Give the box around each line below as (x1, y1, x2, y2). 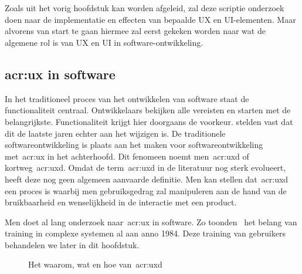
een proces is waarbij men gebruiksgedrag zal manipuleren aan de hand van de (5, 184, 287, 197)
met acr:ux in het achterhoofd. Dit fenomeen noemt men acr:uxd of (5, 150, 249, 162)
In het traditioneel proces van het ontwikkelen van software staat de (5, 92, 249, 104)
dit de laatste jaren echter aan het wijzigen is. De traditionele (5, 127, 226, 139)
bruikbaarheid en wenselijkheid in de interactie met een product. (5, 196, 237, 208)
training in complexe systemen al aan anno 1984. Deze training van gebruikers (5, 227, 286, 239)
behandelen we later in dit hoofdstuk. (5, 238, 140, 251)
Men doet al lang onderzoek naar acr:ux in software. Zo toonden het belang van (5, 215, 297, 228)
